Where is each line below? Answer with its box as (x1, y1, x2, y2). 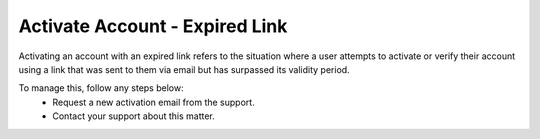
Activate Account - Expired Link (18, 15, 288, 37)
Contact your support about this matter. (52, 110, 215, 122)
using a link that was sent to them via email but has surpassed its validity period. (18, 63, 350, 75)
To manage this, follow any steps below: (18, 82, 184, 94)
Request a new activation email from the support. (52, 96, 255, 108)
